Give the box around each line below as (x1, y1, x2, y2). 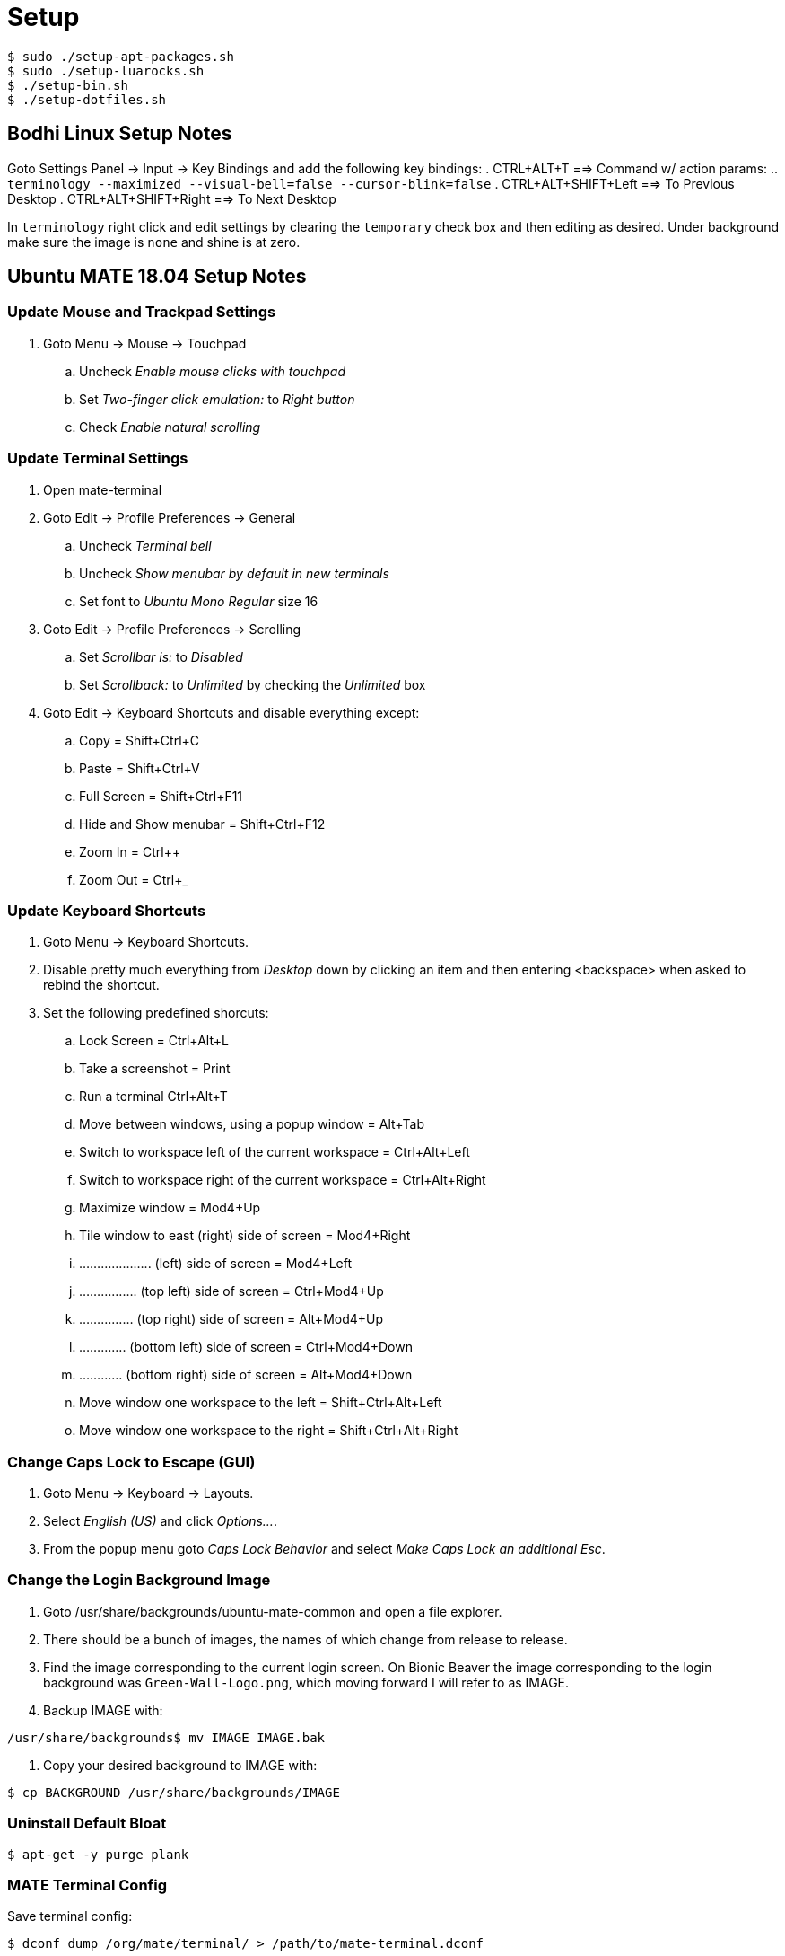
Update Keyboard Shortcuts (7, 901, 206, 920)
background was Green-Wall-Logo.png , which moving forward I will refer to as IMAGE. (43, 1674, 570, 1690)
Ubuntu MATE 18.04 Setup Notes (7, 265, 307, 288)
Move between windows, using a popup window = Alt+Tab (79, 1116, 425, 1132)
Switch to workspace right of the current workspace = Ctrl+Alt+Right (79, 1172, 486, 1188)
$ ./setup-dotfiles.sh (7, 92, 167, 107)
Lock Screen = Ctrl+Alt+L (79, 1033, 229, 1049)
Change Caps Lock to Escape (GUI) (7, 1452, 256, 1471)
